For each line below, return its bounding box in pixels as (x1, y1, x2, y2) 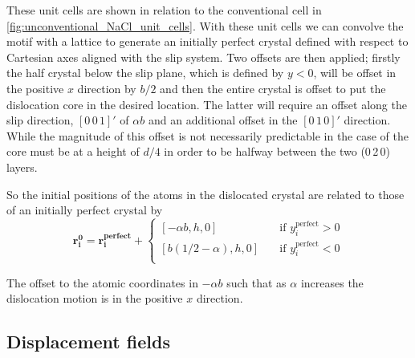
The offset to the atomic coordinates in (6, 274, 198, 291)
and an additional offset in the (148, 112, 298, 128)
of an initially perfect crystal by (6, 201, 163, 218)
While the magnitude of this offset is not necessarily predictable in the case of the (6, 127, 409, 144)
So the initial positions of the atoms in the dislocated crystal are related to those (6, 185, 405, 202)
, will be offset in (313, 64, 397, 81)
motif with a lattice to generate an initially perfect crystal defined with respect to (6, 33, 409, 50)
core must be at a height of (6, 143, 140, 160)
